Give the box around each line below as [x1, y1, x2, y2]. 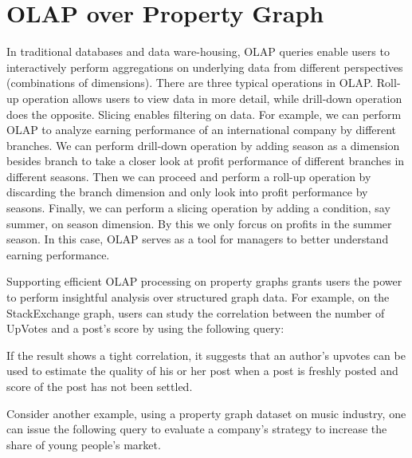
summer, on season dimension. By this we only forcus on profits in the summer [6, 215, 392, 231]
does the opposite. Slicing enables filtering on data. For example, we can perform [6, 105, 402, 122]
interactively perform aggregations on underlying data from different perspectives [6, 58, 403, 75]
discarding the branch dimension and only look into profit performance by [6, 184, 368, 200]
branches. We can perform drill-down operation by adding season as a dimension [6, 136, 400, 153]
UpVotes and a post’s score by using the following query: [6, 320, 284, 337]
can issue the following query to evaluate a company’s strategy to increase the [6, 420, 387, 437]
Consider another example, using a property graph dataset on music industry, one [6, 405, 406, 421]
